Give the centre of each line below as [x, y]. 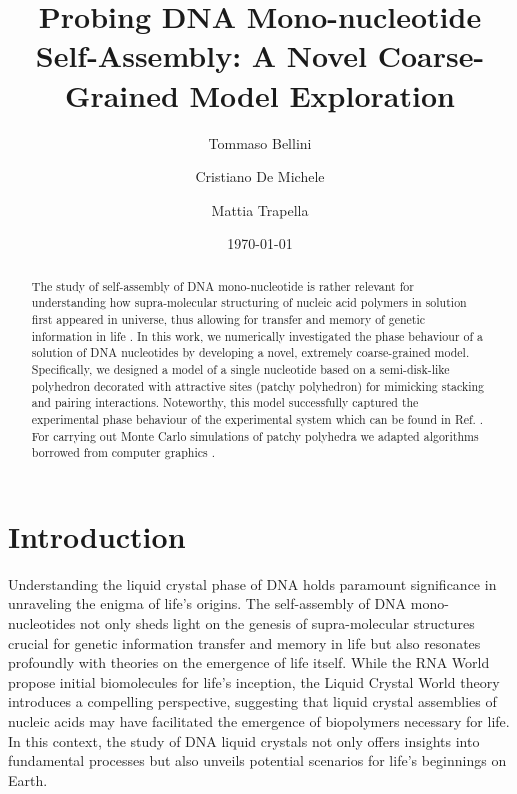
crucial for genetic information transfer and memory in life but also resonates [244, 642]
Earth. [28, 779]
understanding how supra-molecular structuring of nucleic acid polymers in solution [249, 302]
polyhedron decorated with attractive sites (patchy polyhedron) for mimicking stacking [258, 385]
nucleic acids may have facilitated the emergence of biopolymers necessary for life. [259, 720]
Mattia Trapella [260, 209]
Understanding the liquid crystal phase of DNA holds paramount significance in [252, 583]
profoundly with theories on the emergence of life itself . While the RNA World [249, 662]
